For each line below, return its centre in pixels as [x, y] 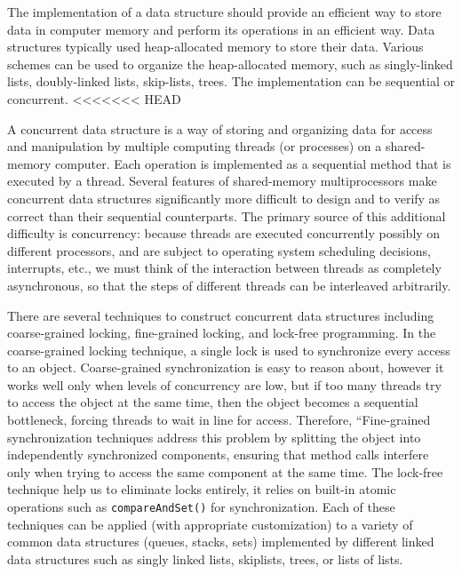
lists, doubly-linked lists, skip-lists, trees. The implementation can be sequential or [231, 81]
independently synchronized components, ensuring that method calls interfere [218, 454]
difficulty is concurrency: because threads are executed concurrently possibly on [224, 233]
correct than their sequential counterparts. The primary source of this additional [227, 215]
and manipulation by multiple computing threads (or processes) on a [195, 146]
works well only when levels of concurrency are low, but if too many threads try [224, 384]
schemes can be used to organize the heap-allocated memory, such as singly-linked [230, 64]
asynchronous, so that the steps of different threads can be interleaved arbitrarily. [229, 285]
